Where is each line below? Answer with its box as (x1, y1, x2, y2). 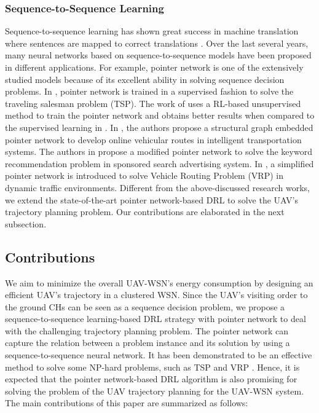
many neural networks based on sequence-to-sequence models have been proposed (5, 49, 312, 61)
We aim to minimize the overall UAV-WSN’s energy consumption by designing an (5, 276, 313, 289)
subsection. (5, 217, 47, 230)
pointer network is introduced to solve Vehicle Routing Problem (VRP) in (5, 169, 283, 182)
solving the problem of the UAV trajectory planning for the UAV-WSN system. (5, 384, 304, 397)
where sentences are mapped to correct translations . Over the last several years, (5, 36, 309, 49)
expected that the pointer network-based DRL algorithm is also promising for (5, 372, 297, 385)
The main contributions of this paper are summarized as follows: (5, 396, 248, 409)
